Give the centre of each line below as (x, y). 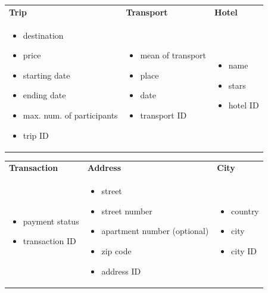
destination (43, 35)
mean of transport (173, 55)
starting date (46, 75)
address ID (121, 271)
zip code (116, 251)
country (245, 211)
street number (127, 211)
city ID (244, 251)
